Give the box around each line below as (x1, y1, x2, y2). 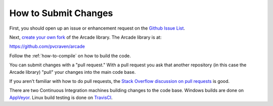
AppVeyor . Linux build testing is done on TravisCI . (9, 94, 113, 100)
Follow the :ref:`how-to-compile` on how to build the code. (9, 53, 131, 59)
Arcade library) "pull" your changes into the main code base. (9, 69, 136, 75)
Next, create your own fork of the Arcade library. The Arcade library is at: (9, 34, 162, 40)
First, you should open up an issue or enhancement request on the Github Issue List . (9, 25, 186, 31)
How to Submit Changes (9, 8, 113, 19)
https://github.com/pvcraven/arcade (9, 43, 85, 50)
